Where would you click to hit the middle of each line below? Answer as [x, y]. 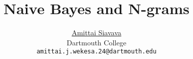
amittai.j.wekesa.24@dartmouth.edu [96, 52]
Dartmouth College [96, 42]
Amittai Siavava [96, 33]
